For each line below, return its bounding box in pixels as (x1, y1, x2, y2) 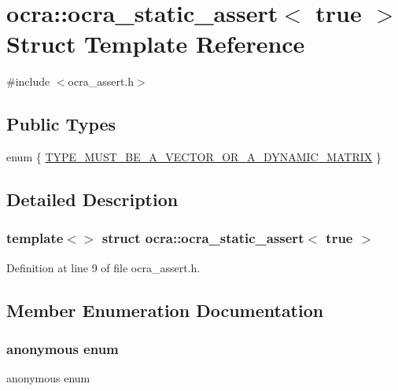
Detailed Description (6, 187, 179, 212)
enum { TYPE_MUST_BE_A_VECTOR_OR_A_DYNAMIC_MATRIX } (6, 149, 382, 165)
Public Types (6, 112, 116, 136)
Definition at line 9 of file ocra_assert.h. (6, 259, 201, 275)
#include (6, 73, 50, 90)
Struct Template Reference (6, 28, 305, 60)
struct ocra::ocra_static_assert (101, 228, 304, 248)
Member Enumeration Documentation (6, 297, 324, 322)
